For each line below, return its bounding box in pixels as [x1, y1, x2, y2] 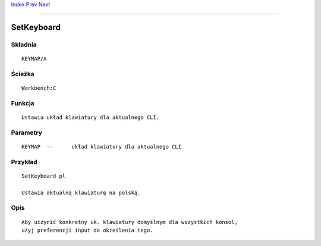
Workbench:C [21, 84, 56, 92]
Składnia [11, 40, 37, 49]
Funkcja [11, 99, 35, 107]
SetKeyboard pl [21, 172, 66, 179]
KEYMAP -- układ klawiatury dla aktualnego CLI [21, 143, 181, 150]
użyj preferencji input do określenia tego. [21, 226, 154, 234]
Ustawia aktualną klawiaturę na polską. [21, 189, 141, 196]
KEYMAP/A [21, 55, 47, 62]
